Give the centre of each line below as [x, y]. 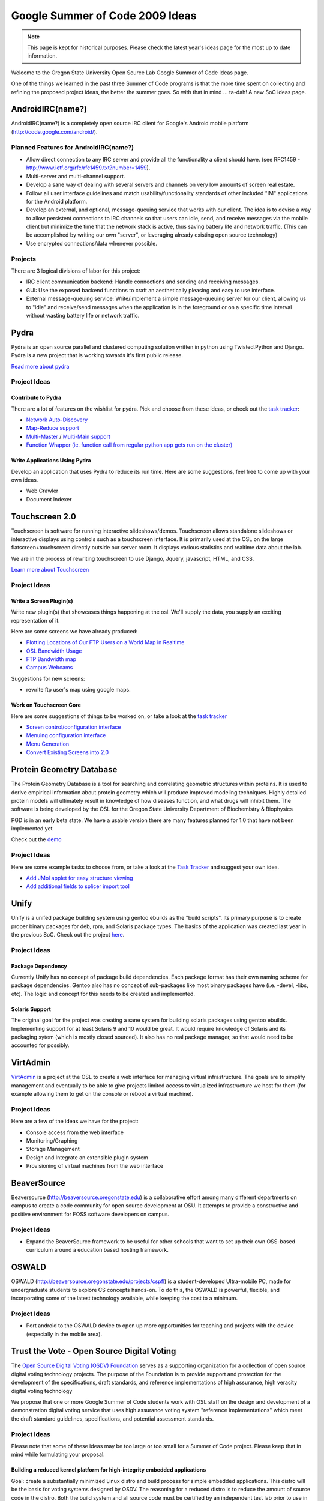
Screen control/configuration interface [73, 727]
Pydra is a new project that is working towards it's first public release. [97, 355]
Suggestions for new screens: [48, 678]
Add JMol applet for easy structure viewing [79, 878]
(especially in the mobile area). [64, 1334]
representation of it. [35, 620]
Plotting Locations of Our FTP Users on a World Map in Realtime [105, 642]
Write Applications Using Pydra [51, 461]
